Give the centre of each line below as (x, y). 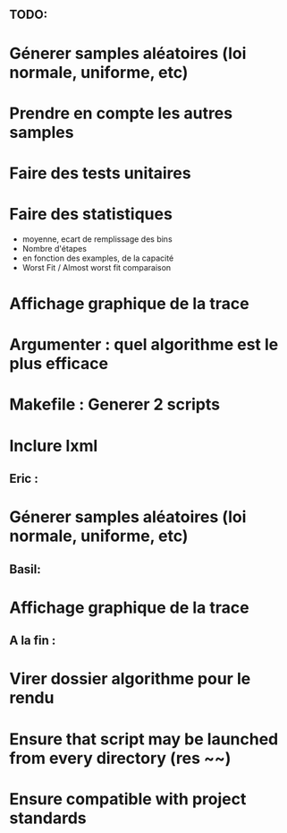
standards (48, 818)
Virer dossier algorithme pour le (130, 679)
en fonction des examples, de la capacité (98, 258)
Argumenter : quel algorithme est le (144, 345)
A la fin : (33, 641)
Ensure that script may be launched (144, 739)
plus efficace (59, 364)
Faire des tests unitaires (100, 173)
